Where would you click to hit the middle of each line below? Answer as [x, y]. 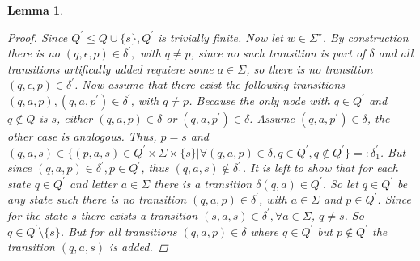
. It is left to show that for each [320, 168]
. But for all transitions [119, 231]
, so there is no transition [310, 68]
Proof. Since [38, 37]
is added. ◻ [139, 247]
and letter [93, 183]
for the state [38, 215]
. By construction [365, 37]
